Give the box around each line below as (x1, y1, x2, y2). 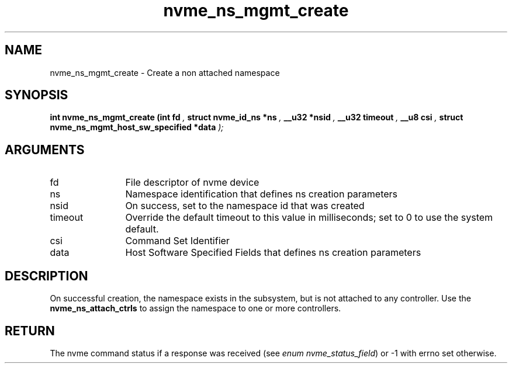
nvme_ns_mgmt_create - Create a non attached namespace (50, 67, 280, 78)
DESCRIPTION (5, 268, 88, 283)
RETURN (5, 323, 55, 338)
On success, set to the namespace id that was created (125, 200, 365, 212)
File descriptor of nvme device (125, 176, 260, 189)
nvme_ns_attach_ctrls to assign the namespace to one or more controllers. (50, 303, 341, 314)
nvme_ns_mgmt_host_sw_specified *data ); (50, 122, 224, 133)
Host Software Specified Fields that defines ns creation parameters (125, 247, 421, 259)
